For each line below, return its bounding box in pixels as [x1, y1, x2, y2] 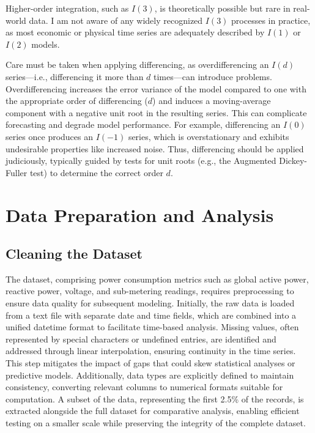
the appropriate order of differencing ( [6, 94, 148, 107]
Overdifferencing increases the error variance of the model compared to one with [6, 82, 306, 95]
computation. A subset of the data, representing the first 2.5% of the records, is [6, 392, 304, 405]
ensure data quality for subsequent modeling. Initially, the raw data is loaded [6, 297, 295, 309]
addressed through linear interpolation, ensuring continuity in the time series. [6, 344, 296, 357]
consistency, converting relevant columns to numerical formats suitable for [6, 380, 283, 393]
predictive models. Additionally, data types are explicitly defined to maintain [6, 368, 294, 381]
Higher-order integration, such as [6, 2, 129, 14]
